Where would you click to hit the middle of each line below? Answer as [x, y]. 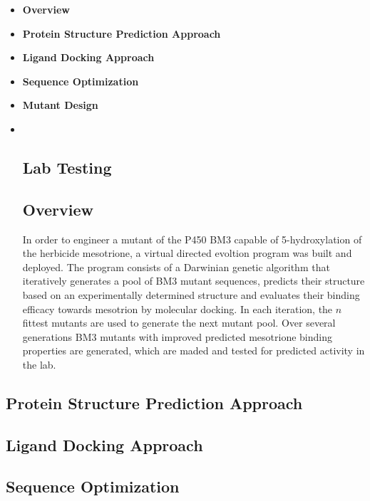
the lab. [39, 364]
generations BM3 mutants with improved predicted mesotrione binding [178, 336]
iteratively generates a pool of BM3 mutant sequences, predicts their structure [194, 281]
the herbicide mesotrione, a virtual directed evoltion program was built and [187, 253]
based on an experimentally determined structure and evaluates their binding [191, 294]
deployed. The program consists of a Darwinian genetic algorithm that [176, 267]
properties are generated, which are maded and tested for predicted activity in [194, 350]
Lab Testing [67, 167]
